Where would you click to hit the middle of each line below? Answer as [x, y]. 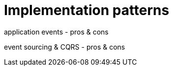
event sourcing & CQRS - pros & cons [65, 47]
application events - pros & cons [56, 32]
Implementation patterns [87, 10]
